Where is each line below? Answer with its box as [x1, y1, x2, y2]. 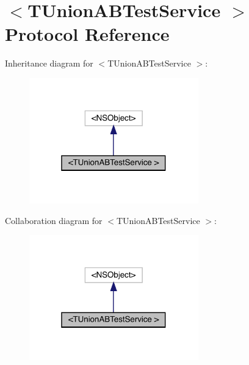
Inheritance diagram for [5, 57, 93, 70]
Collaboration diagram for [5, 214, 103, 226]
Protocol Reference [5, 21, 170, 46]
